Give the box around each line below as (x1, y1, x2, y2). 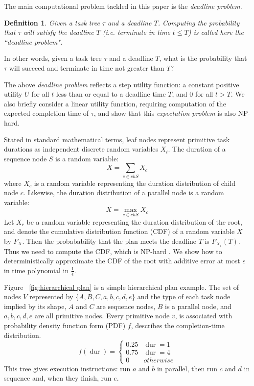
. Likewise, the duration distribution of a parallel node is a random (23, 187, 224, 198)
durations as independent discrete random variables (4, 144, 159, 154)
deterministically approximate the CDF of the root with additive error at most (4, 256, 240, 266)
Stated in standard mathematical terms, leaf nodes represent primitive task (4, 134, 230, 144)
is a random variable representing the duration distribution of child (34, 178, 235, 188)
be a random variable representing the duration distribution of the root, (26, 216, 242, 227)
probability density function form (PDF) (4, 320, 126, 331)
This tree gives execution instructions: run (4, 363, 131, 373)
